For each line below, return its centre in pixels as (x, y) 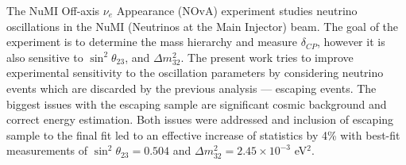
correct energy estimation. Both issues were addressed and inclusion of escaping (200, 119)
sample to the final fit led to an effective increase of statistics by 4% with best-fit (203, 134)
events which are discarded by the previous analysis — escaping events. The (191, 88)
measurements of (47, 150)
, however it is (351, 42)
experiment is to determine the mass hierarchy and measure (152, 42)
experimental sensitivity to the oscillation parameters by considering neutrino (195, 73)
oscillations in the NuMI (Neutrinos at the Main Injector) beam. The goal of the (203, 26)
